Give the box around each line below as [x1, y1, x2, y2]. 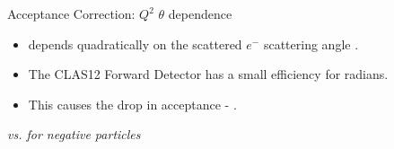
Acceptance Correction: [7, 4, 136, 22]
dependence [168, 4, 232, 22]
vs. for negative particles [7, 125, 141, 144]
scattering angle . [263, 34, 359, 53]
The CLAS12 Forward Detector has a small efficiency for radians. [28, 65, 389, 83]
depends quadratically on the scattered [28, 34, 242, 53]
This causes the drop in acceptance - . [28, 94, 237, 113]
